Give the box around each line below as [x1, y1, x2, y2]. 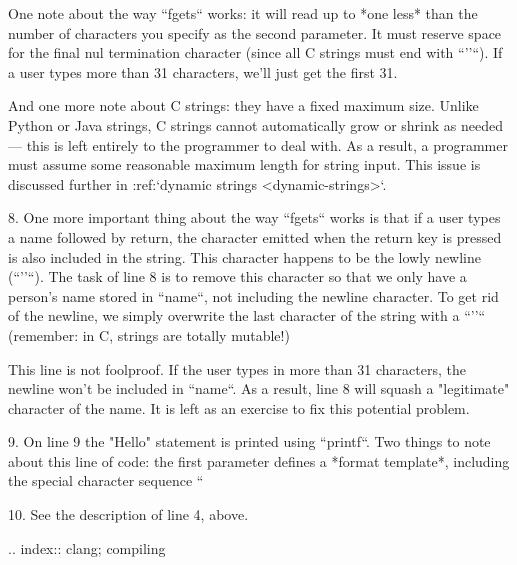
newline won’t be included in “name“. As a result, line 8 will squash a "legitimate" [8, 378, 510, 399]
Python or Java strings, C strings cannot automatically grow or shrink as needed [8, 114, 503, 135]
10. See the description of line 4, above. [8, 504, 249, 525]
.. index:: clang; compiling [8, 537, 166, 558]
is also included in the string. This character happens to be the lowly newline [8, 246, 482, 267]
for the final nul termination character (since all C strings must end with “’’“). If [8, 42, 503, 63]
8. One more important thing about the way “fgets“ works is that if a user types [8, 207, 501, 228]
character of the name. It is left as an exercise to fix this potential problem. [8, 397, 470, 418]
